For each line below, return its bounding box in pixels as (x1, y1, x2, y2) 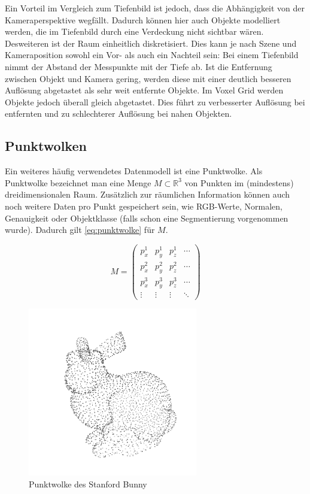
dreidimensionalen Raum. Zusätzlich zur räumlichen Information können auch (5, 188, 290, 201)
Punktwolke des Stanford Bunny (29, 477, 147, 490)
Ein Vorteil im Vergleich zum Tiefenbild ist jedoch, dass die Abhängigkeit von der (5, 2, 305, 14)
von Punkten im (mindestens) (184, 176, 294, 189)
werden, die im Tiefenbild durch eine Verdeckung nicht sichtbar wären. (5, 25, 264, 38)
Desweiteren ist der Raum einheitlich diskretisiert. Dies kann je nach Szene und (5, 37, 297, 49)
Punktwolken (5, 137, 87, 155)
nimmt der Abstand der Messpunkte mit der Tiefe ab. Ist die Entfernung (5, 60, 272, 72)
